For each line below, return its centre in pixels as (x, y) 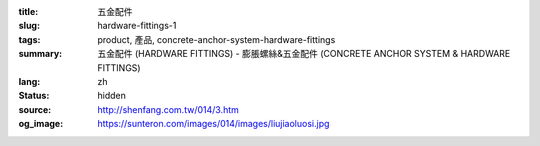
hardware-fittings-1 (137, 26)
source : (35, 109)
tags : (29, 39)
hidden (112, 96)
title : (28, 11)
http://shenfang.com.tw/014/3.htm (168, 109)
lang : (29, 81)
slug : (29, 26)
